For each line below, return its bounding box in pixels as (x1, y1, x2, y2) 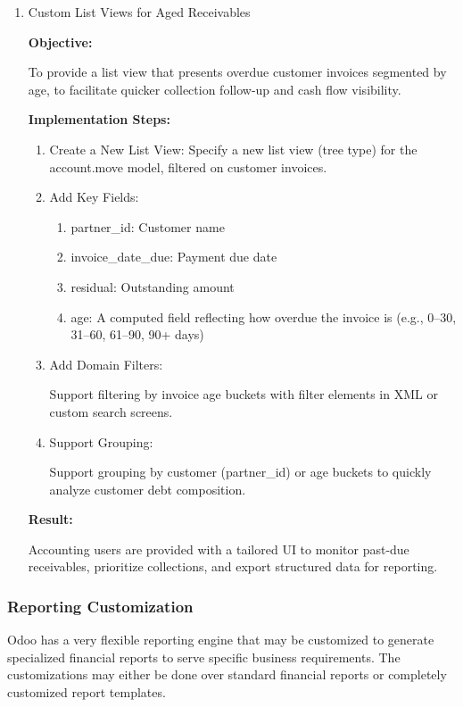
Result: (28, 510, 73, 528)
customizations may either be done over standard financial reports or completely (7, 665, 447, 684)
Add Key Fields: (49, 187, 139, 206)
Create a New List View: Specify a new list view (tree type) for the (49, 139, 418, 158)
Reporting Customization (7, 595, 194, 617)
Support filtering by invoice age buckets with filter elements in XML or (49, 385, 438, 403)
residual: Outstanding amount (70, 277, 235, 295)
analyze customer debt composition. (49, 479, 246, 498)
